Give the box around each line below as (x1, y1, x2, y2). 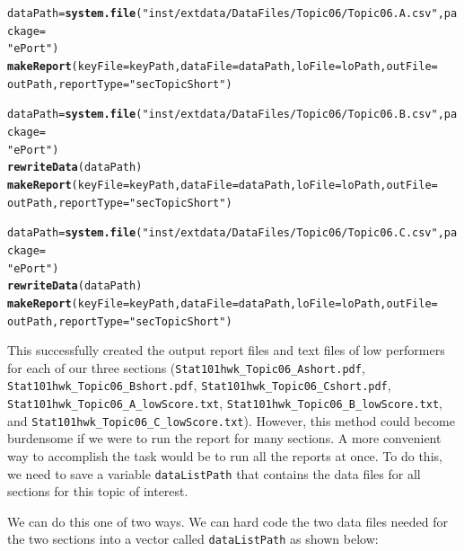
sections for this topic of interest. (7, 482, 188, 501)
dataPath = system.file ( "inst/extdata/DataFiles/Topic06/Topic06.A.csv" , (7, 7, 444, 20)
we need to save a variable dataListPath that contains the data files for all (7, 464, 421, 483)
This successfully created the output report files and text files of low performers (7, 341, 445, 360)
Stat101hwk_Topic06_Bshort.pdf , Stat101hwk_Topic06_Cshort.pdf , (7, 376, 391, 395)
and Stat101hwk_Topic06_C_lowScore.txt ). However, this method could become (7, 411, 455, 430)
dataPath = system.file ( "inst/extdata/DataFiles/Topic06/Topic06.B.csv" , (7, 108, 444, 121)
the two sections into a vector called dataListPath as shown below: (7, 529, 379, 548)
